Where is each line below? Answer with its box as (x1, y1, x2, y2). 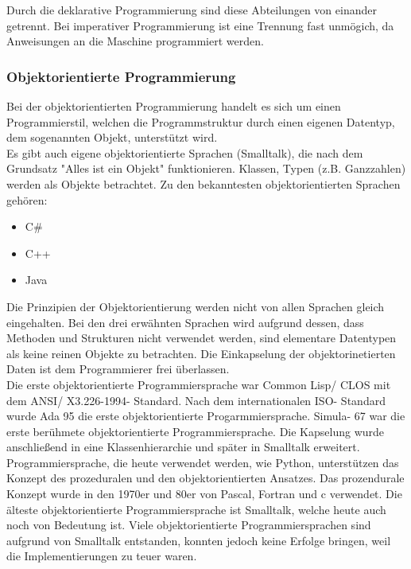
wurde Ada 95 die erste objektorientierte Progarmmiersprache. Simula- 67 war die (6, 407, 405, 424)
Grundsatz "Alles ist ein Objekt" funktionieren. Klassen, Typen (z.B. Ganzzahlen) (6, 160, 406, 177)
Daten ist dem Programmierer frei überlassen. (6, 360, 230, 377)
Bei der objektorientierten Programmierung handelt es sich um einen (6, 98, 341, 114)
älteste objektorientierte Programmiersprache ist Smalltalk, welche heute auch (6, 501, 386, 517)
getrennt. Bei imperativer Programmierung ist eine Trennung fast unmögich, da (6, 17, 394, 33)
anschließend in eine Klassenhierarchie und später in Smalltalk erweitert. (6, 438, 360, 455)
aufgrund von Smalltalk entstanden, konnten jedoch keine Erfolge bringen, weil (6, 532, 391, 548)
